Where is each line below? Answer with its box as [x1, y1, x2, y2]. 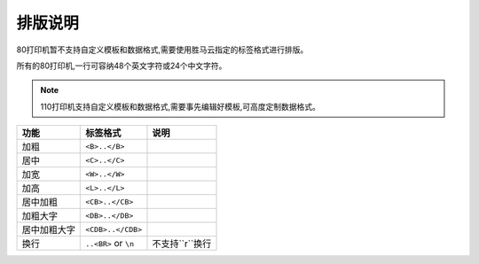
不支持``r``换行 [152, 237, 212, 250]
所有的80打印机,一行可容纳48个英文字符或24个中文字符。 [16, 60, 227, 71]
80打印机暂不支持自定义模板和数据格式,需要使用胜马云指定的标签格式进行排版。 [16, 44, 309, 55]
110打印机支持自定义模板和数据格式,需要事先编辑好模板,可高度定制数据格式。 [40, 101, 321, 112]
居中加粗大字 [21, 224, 75, 237]
